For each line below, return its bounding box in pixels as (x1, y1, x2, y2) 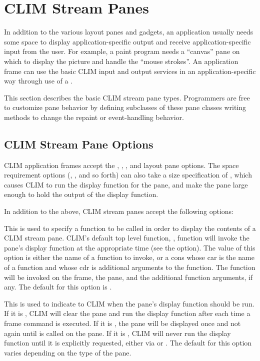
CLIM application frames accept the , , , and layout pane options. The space (4, 159, 239, 170)
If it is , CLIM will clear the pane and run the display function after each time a (4, 308, 250, 318)
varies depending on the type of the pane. (4, 347, 131, 357)
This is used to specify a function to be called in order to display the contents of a (4, 222, 256, 233)
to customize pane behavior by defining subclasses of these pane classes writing (4, 102, 246, 112)
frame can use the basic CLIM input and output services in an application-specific (4, 65, 256, 76)
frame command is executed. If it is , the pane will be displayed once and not (4, 317, 241, 328)
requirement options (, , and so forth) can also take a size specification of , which (4, 169, 252, 180)
